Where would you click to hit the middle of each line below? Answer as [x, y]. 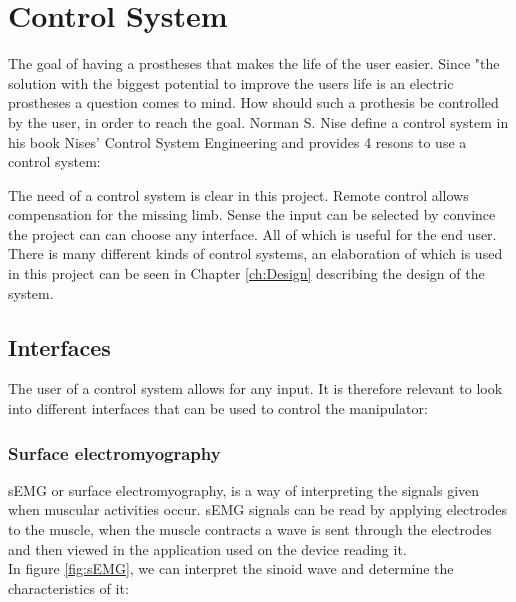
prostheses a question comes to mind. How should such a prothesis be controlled [253, 102]
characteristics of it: [68, 587]
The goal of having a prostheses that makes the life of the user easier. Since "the [254, 63]
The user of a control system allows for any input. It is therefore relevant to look [255, 388]
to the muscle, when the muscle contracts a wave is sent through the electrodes [250, 529]
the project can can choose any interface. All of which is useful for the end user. [252, 233]
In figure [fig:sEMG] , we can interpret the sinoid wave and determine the [231, 568]
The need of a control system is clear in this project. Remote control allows [238, 194]
